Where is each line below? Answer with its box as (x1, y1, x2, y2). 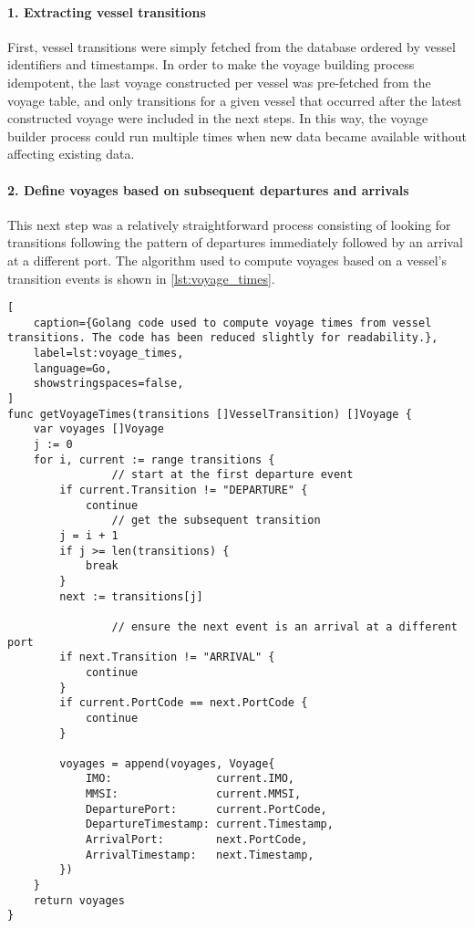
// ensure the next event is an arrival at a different (111, 620, 458, 633)
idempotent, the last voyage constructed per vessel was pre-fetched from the (7, 72, 431, 91)
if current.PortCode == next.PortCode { (59, 696, 308, 710)
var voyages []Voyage (33, 422, 164, 436)
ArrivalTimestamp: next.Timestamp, (85, 848, 314, 861)
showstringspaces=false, (33, 377, 184, 391)
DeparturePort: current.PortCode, (85, 802, 327, 816)
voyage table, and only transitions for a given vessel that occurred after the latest (7, 90, 462, 109)
